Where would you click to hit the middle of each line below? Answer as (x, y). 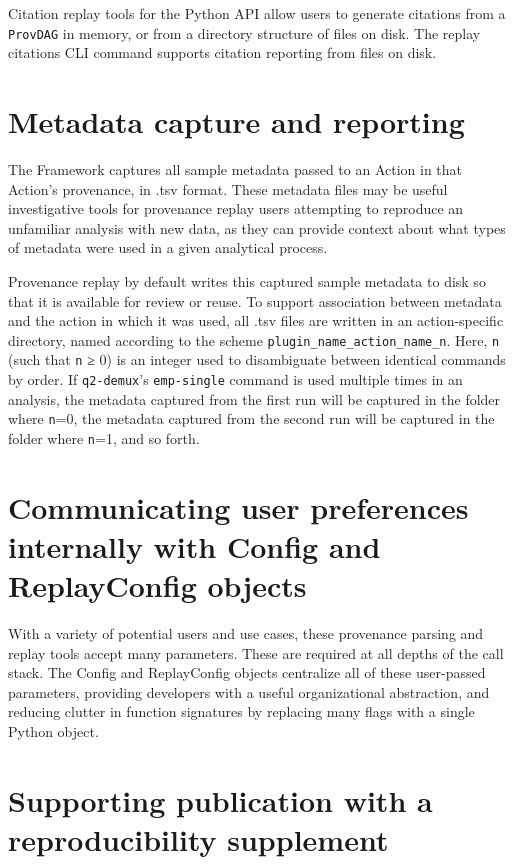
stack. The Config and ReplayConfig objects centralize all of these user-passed (247, 672)
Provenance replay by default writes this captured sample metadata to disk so (247, 280)
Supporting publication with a (220, 799)
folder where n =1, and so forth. (104, 437)
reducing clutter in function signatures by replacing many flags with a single (241, 711)
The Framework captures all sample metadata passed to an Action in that (235, 168)
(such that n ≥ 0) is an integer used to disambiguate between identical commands (257, 359)
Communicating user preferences (238, 506)
